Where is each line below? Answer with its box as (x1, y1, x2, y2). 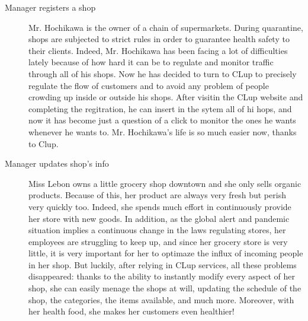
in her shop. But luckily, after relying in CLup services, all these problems (28, 258, 297, 271)
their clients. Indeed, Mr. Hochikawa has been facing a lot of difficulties (28, 44, 288, 56)
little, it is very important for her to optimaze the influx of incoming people (28, 247, 303, 259)
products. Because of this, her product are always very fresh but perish (28, 189, 286, 201)
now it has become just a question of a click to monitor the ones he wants (28, 114, 296, 126)
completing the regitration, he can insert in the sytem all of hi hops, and (28, 102, 292, 115)
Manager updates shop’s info (5, 157, 109, 170)
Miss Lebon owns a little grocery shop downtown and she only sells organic (28, 177, 301, 189)
